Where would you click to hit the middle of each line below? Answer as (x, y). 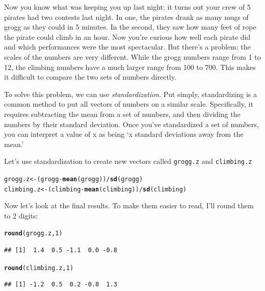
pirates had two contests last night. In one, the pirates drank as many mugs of (126, 17)
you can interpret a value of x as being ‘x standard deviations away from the (124, 134)
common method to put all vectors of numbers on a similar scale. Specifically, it (129, 104)
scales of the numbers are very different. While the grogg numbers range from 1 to (132, 56)
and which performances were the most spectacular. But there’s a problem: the (127, 47)
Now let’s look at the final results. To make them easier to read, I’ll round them (129, 205)
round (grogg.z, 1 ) (33, 234)
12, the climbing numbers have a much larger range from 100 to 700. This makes (130, 67)
